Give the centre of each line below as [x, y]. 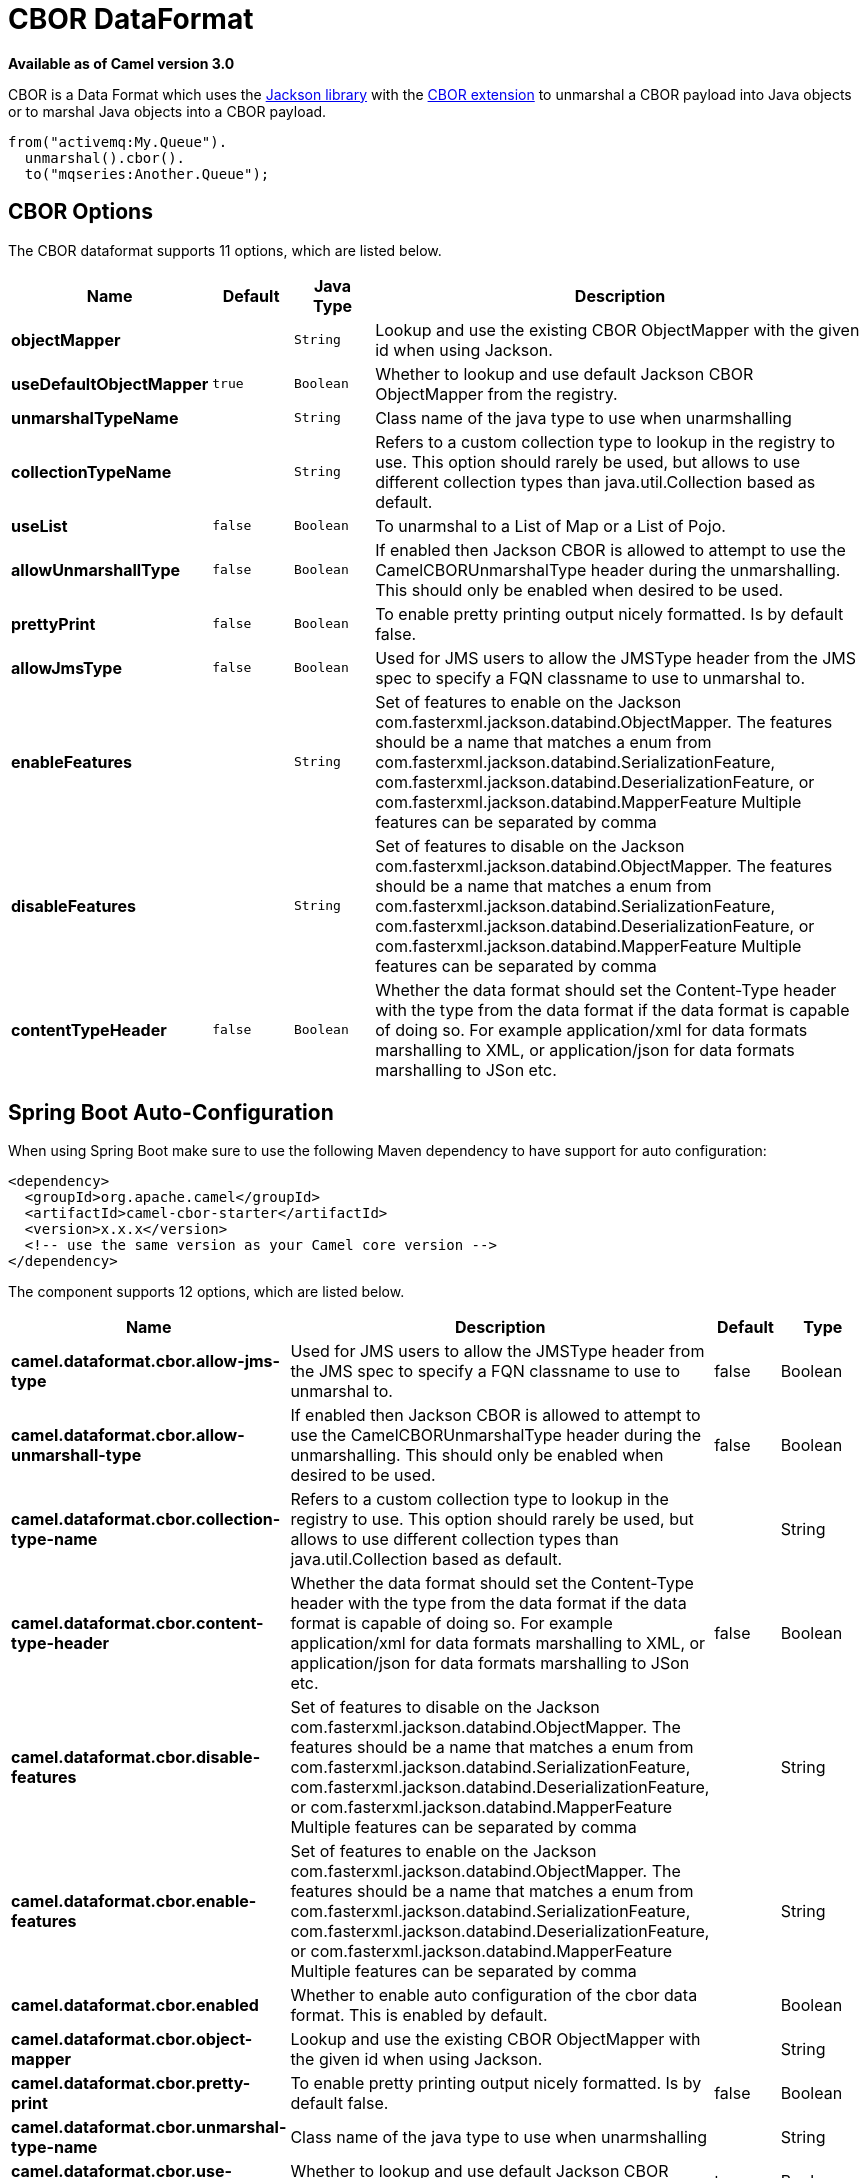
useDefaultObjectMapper [110, 383]
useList [39, 525]
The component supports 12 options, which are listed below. [206, 1292]
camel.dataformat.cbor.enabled [135, 2005]
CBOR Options [80, 212]
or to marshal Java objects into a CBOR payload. [167, 111]
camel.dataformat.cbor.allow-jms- [146, 1361]
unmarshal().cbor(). [105, 157]
